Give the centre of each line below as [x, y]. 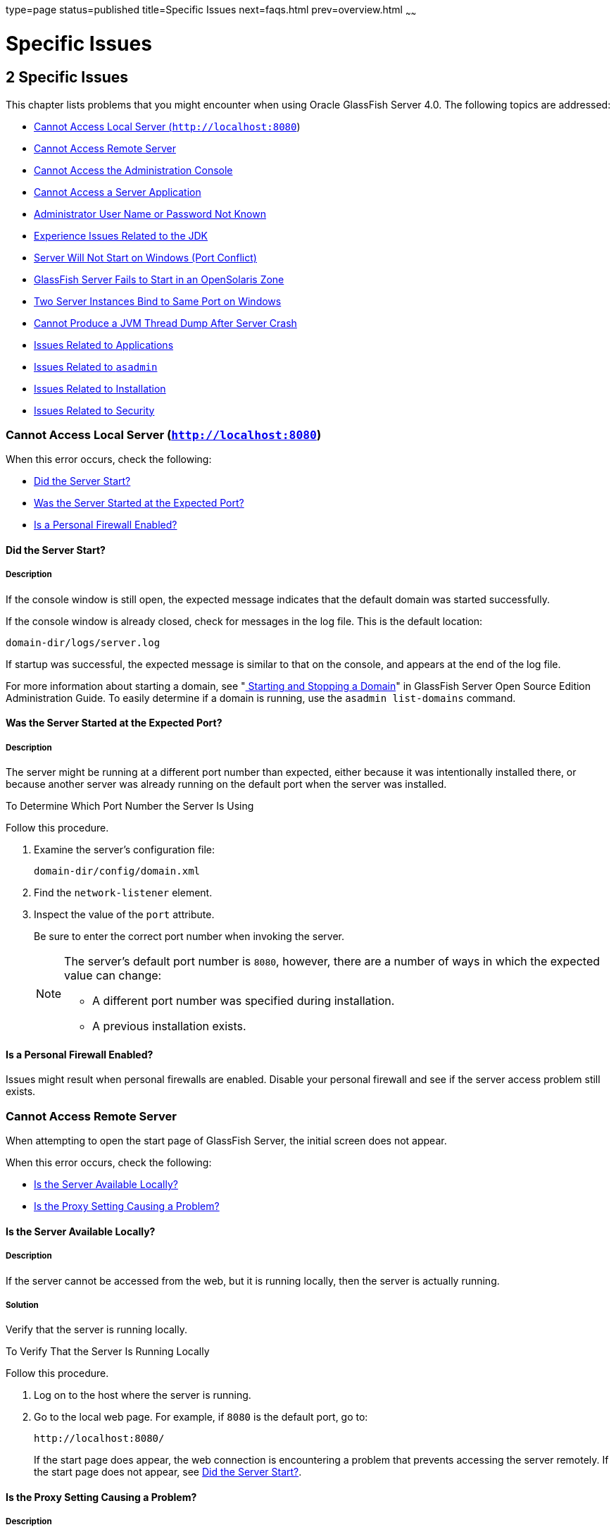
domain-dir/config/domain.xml [117, 871]
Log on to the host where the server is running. [143, 1395]
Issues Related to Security [94, 410]
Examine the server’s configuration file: [125, 850]
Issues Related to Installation [100, 388]
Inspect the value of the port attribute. [124, 915]
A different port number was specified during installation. [244, 1001]
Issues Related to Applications [104, 345]
